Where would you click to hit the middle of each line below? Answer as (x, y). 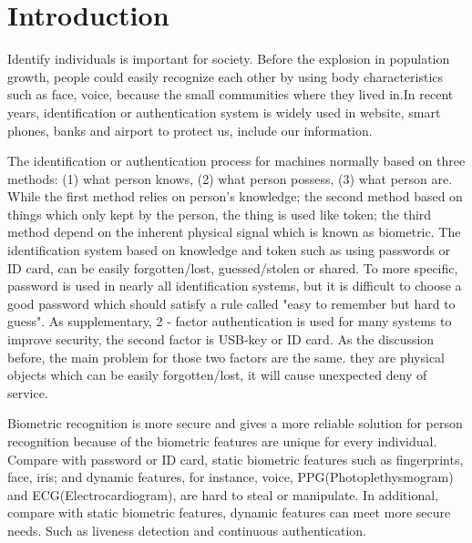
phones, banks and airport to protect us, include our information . (190, 130)
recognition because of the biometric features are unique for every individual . (222, 441)
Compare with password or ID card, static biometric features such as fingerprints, (236, 459)
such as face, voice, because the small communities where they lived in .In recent (231, 94)
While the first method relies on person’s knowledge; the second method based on (235, 196)
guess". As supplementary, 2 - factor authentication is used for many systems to (230, 321)
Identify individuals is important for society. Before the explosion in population (229, 59)
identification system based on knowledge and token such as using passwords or (229, 250)
